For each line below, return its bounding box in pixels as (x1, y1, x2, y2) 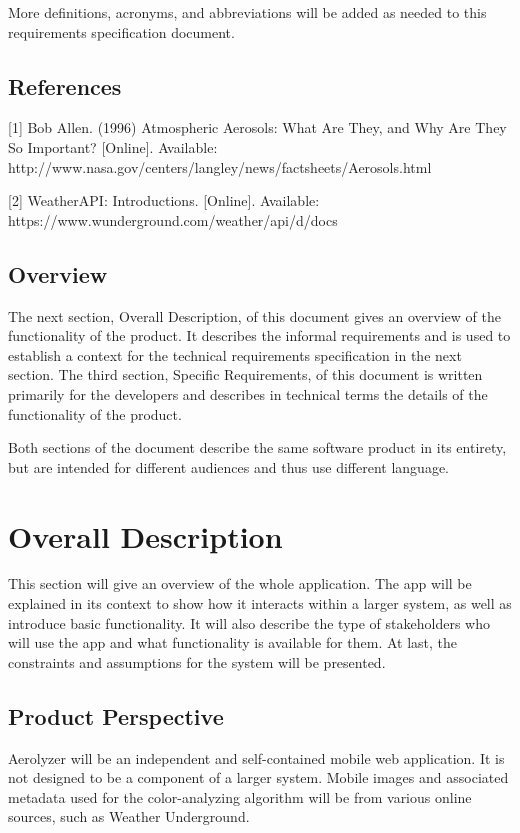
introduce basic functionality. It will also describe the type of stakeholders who (8, 612, 490, 633)
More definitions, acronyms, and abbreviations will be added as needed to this (8, 2, 487, 22)
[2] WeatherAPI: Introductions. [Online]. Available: (8, 190, 320, 211)
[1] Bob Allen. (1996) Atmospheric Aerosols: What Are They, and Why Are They (8, 117, 507, 138)
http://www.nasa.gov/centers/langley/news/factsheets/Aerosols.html (8, 156, 432, 177)
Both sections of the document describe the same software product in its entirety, (8, 437, 507, 458)
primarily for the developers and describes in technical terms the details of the (8, 383, 488, 404)
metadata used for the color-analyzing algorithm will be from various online (8, 786, 472, 807)
